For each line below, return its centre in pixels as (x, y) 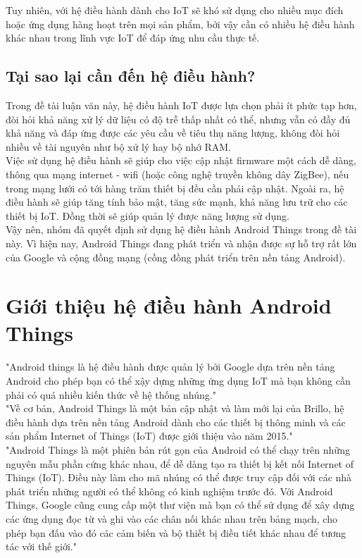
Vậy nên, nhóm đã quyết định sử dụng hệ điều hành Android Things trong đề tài (181, 229)
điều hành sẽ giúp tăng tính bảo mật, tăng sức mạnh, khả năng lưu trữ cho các (177, 202)
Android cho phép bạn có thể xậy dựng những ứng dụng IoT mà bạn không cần (178, 381)
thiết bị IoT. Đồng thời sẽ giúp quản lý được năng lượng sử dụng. (148, 215)
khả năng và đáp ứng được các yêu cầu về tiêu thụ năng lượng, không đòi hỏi (173, 133)
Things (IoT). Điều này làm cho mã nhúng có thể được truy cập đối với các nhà (179, 477)
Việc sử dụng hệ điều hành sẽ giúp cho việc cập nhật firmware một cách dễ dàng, (181, 160)
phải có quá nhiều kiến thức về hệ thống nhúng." (111, 394)
